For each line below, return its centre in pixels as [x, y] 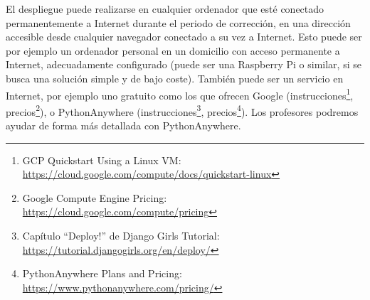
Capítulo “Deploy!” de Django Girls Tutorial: [121, 236]
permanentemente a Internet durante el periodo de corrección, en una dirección [178, 22]
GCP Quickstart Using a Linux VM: [102, 160]
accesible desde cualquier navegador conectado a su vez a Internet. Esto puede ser [184, 37]
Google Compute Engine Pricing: [95, 197]
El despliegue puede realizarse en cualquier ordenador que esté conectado [165, 9]
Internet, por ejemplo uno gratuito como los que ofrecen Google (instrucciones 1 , [180, 94]
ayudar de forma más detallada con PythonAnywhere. [123, 125]
